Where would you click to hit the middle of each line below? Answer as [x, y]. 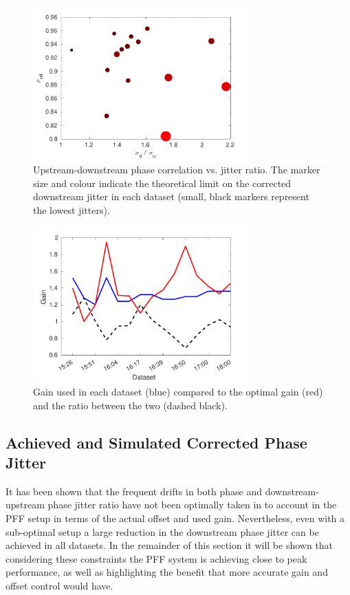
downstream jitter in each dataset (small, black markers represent [171, 196]
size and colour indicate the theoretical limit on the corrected [162, 183]
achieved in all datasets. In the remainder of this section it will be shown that [169, 545]
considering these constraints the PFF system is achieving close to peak [156, 558]
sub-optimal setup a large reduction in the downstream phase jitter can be [162, 531]
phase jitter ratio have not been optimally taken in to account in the [192, 505]
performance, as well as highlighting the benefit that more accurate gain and [167, 572]
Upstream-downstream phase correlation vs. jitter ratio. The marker [177, 169]
